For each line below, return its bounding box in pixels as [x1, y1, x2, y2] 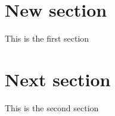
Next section [5, 67, 111, 91]
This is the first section [5, 32, 89, 45]
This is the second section [5, 101, 99, 114]
